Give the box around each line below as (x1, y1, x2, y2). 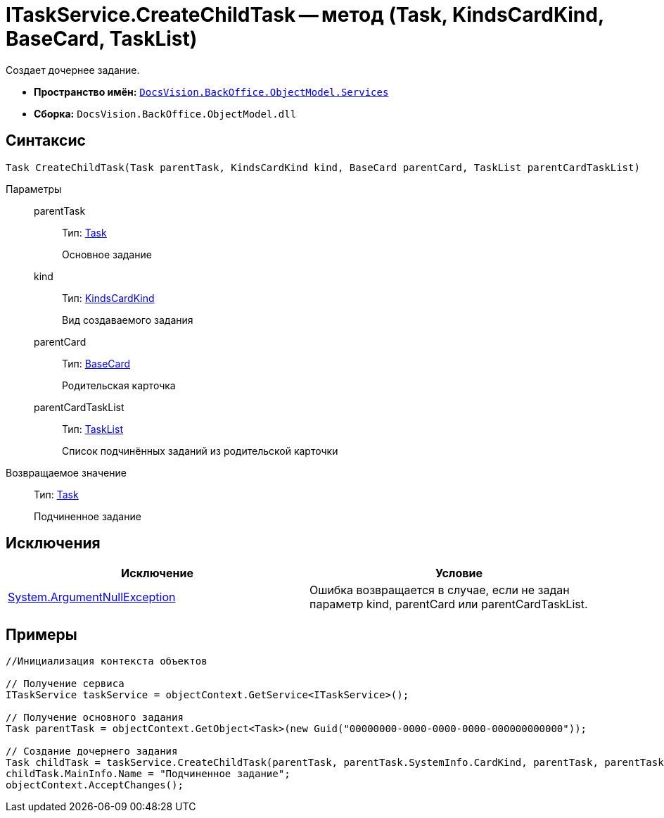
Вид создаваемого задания (62, 313, 193, 326)
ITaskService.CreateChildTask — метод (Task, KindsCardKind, (6, 3, 604, 27)
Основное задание (62, 248, 152, 260)
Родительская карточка (62, 379, 176, 391)
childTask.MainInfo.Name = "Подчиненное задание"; (6, 768, 290, 780)
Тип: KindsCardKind (62, 291, 155, 304)
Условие (435, 566, 483, 581)
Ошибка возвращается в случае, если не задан (309, 583, 570, 598)
